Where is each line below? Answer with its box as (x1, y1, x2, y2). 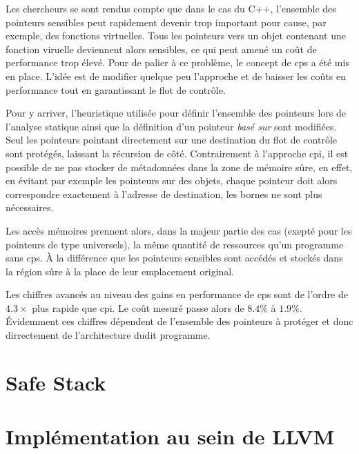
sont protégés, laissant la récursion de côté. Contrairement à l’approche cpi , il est (6, 146, 349, 160)
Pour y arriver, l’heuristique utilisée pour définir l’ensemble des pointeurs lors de (6, 106, 346, 120)
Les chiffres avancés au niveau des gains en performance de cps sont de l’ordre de (6, 287, 348, 302)
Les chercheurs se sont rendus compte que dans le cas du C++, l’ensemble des (6, 1, 336, 15)
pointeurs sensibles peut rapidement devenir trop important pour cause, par (6, 14, 327, 29)
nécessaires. (6, 200, 54, 215)
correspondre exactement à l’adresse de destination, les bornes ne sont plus (6, 186, 322, 201)
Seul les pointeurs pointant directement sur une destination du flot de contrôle (6, 132, 337, 147)
